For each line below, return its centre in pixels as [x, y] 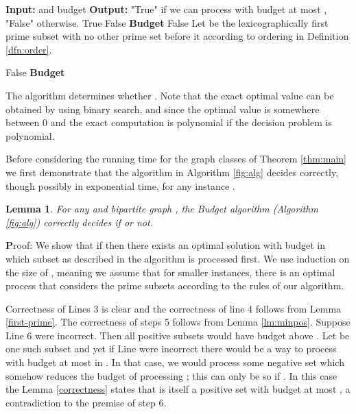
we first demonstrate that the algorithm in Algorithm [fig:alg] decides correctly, [172, 172]
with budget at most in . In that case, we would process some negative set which [175, 362]
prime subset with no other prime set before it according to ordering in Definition [177, 36]
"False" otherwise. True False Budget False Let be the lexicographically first [167, 22]
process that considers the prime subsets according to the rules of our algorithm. [175, 285]
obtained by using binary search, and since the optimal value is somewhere [163, 109]
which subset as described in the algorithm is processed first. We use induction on [178, 258]
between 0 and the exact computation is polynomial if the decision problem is [169, 122]
